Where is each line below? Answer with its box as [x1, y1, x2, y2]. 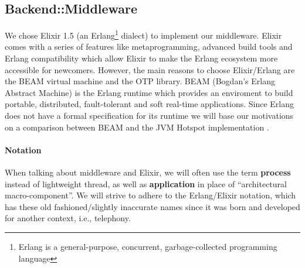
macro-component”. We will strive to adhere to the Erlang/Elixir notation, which [5, 189, 296, 201]
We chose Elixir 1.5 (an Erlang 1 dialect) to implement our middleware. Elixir [5, 28, 282, 41]
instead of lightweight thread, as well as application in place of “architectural [5, 177, 287, 190]
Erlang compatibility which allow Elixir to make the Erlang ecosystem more [5, 52, 278, 64]
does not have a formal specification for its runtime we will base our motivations [5, 109, 294, 122]
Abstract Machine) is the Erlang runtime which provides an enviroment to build [5, 86, 293, 98]
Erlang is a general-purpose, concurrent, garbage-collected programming [18, 240, 277, 252]
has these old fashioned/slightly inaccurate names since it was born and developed [5, 200, 300, 212]
